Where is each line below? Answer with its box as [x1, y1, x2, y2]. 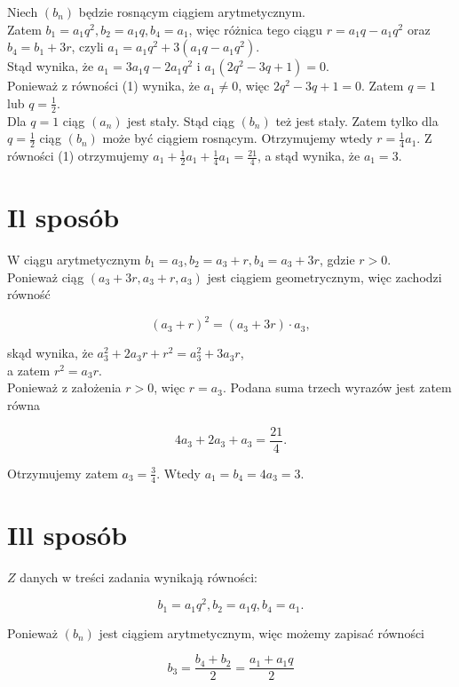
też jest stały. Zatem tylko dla [275, 111, 439, 130]
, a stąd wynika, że [257, 146, 360, 165]
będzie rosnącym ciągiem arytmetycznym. [78, 3, 305, 20]
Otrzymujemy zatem [7, 463, 118, 482]
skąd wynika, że [7, 343, 93, 362]
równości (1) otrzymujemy [7, 146, 149, 165]
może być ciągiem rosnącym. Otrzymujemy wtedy [102, 129, 373, 147]
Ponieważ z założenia [7, 378, 122, 397]
